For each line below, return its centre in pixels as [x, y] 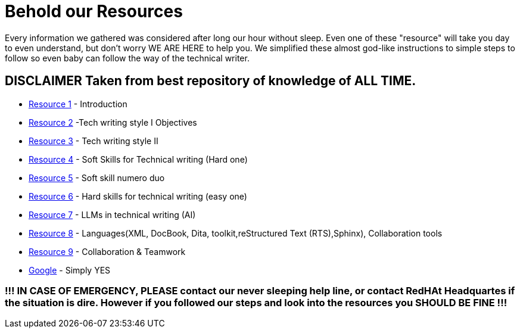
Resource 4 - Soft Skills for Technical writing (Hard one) [138, 159]
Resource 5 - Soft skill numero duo [97, 178]
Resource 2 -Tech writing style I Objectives [113, 122]
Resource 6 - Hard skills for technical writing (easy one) [138, 196]
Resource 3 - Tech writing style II [94, 141]
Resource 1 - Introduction [78, 104]
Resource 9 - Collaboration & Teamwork [107, 251]
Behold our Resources [94, 11]
